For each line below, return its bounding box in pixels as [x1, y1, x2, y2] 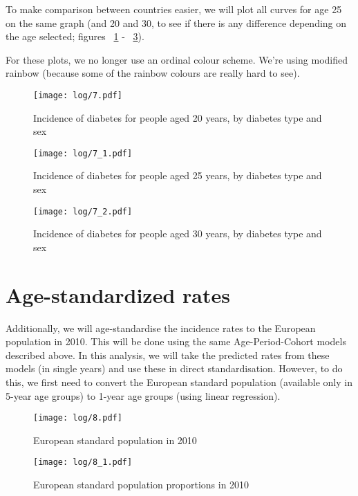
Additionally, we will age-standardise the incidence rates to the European [6, 320, 316, 335]
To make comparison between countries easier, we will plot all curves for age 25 [6, 2, 342, 16]
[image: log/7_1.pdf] [33, 148, 133, 158]
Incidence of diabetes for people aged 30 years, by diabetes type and [33, 226, 322, 241]
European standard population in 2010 [33, 432, 197, 447]
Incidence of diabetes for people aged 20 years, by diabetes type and [33, 110, 322, 125]
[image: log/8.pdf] [33, 413, 122, 423]
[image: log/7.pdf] [33, 90, 122, 100]
